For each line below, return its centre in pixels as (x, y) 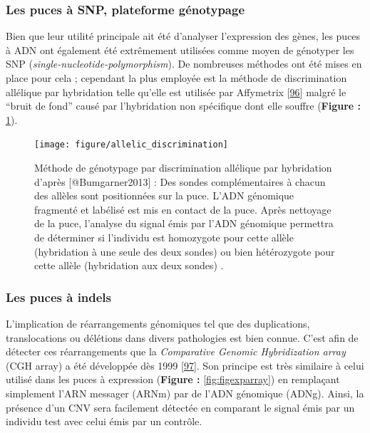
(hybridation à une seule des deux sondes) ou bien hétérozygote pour (185, 251)
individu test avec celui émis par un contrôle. (104, 421)
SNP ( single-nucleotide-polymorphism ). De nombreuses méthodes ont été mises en (184, 64)
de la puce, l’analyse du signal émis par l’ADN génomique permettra (184, 223)
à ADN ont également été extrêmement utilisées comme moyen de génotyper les (180, 49)
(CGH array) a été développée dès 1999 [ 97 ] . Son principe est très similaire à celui (185, 365)
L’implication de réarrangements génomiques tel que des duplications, (158, 323)
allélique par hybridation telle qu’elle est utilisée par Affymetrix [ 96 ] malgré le (176, 92)
